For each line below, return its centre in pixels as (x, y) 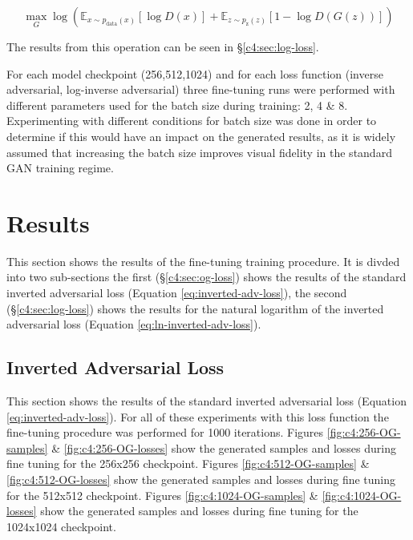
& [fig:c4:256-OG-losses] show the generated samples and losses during (224, 447)
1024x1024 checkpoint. (61, 526)
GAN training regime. (60, 168)
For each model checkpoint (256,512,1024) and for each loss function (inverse (195, 73)
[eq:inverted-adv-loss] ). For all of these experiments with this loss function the (198, 416)
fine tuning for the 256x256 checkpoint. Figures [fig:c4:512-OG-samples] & (188, 463)
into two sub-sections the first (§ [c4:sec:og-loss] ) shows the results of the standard (206, 277)
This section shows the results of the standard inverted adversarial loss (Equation (206, 401)
